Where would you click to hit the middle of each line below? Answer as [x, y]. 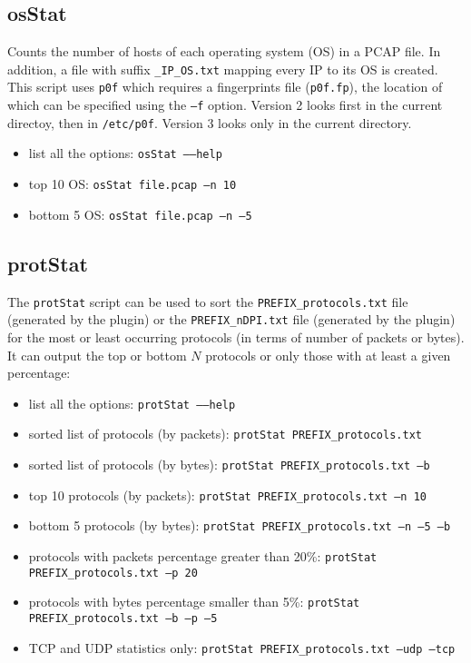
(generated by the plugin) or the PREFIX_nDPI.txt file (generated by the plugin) [231, 319]
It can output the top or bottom [97, 355]
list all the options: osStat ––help [125, 153]
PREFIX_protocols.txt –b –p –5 [123, 618]
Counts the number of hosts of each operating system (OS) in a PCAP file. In [224, 51]
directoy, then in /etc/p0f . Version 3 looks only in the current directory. [210, 122]
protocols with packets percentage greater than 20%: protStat [203, 555]
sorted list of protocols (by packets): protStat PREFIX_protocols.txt [225, 434]
